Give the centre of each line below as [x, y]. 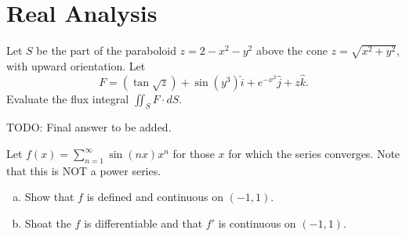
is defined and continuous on [155, 197]
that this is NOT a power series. [84, 170]
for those [194, 154]
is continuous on [257, 223]
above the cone [292, 50]
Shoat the [48, 223]
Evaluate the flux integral [68, 98]
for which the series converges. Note [314, 154]
